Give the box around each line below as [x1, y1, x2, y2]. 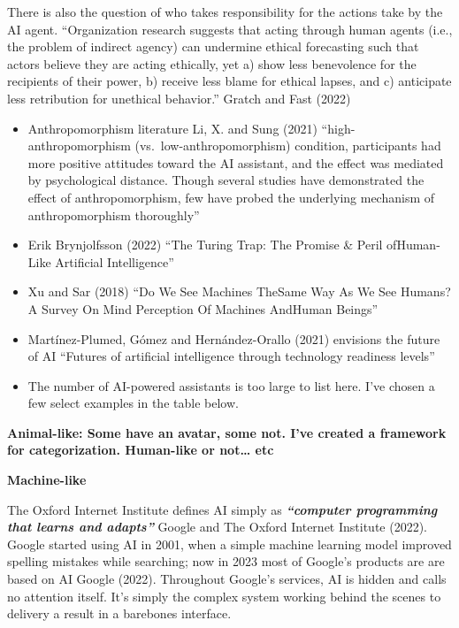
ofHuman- [386, 235, 440, 254]
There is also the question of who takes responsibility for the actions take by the [7, 3, 443, 20]
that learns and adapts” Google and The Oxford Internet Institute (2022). [7, 517, 427, 536]
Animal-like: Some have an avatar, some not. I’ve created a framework [7, 423, 447, 441]
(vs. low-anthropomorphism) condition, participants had [134, 136, 441, 155]
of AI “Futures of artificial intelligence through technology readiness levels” [27, 347, 435, 365]
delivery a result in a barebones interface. [7, 604, 232, 623]
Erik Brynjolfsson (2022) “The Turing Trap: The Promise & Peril [27, 235, 383, 254]
